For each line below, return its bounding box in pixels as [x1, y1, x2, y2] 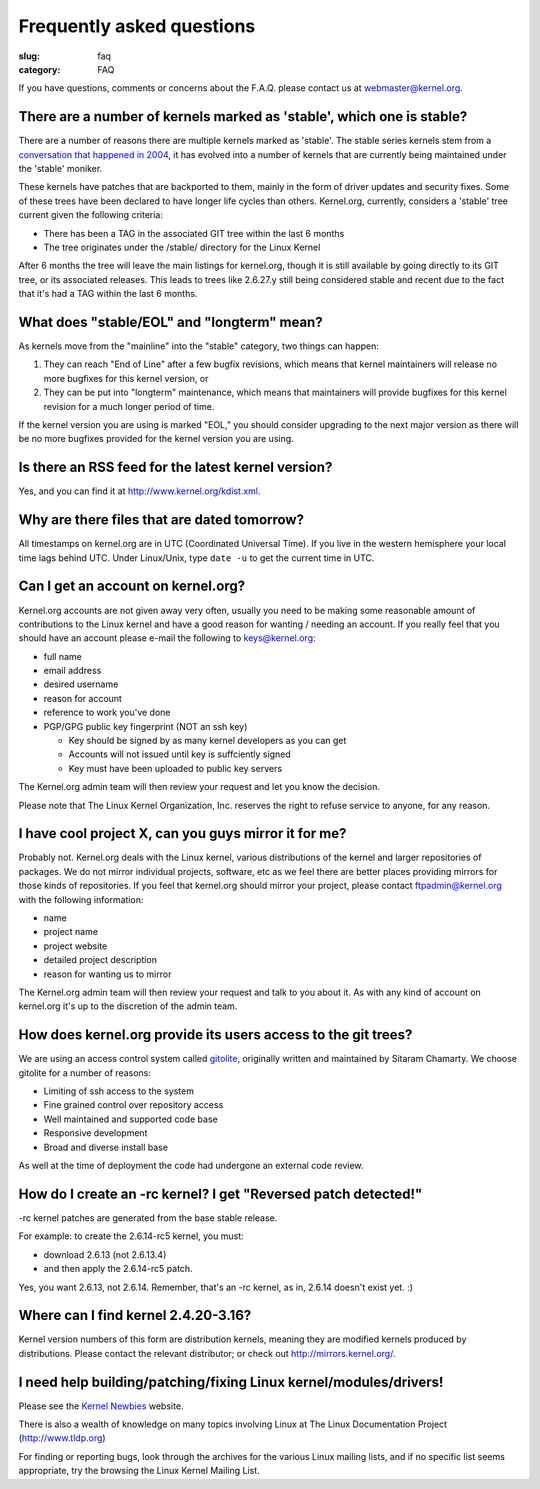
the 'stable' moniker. [18, 163, 103, 175]
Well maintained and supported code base [43, 1113, 219, 1125]
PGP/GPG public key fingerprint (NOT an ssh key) [43, 720, 248, 732]
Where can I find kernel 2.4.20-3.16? [18, 1307, 252, 1324]
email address [43, 665, 102, 677]
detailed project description [43, 954, 157, 966]
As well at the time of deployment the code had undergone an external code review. [18, 1160, 364, 1172]
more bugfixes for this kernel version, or [43, 372, 209, 384]
